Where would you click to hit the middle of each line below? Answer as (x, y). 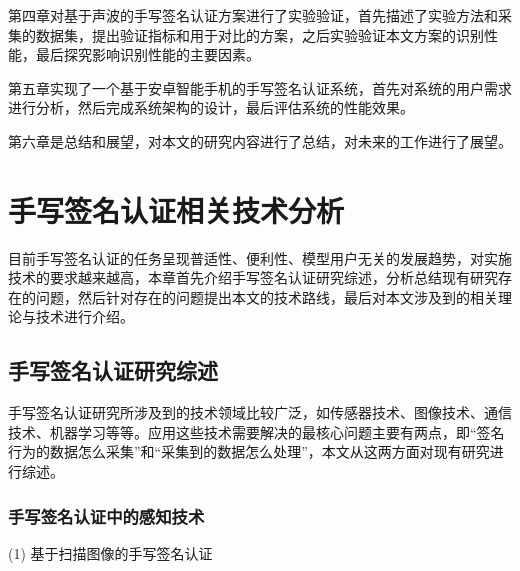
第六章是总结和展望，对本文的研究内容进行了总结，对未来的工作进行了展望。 (260, 140)
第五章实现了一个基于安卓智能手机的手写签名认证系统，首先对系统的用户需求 (260, 87)
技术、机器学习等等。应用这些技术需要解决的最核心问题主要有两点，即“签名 (256, 431)
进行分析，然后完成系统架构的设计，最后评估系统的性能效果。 (211, 107)
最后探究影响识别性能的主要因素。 (147, 54)
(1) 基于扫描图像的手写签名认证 (110, 552)
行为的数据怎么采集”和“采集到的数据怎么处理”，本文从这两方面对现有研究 (249, 451)
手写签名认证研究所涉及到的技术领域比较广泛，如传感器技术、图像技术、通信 (260, 412)
